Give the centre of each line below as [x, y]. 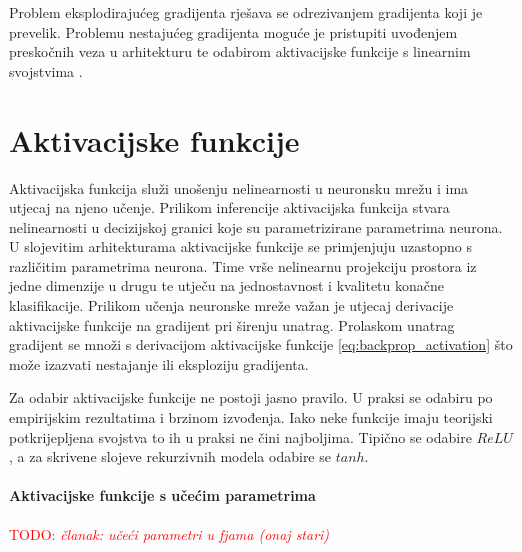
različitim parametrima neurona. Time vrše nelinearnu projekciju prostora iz [243, 265]
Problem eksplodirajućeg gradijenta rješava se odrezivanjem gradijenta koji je [246, 12]
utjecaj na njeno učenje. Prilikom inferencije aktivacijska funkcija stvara [229, 207]
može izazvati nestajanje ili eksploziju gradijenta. [159, 363]
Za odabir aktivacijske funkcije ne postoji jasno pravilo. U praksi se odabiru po [251, 397]
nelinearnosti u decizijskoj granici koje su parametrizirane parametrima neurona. [256, 226]
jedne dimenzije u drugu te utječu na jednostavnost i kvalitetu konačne [226, 285]
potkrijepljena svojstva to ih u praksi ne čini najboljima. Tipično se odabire [240, 436]
